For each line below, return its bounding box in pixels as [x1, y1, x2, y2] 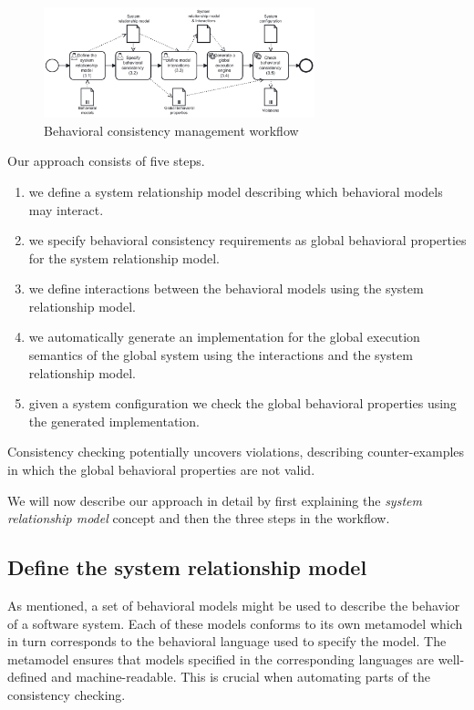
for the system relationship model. [28, 248, 220, 267]
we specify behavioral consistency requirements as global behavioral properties [28, 231, 467, 250]
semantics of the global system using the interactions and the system [28, 345, 413, 365]
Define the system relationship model [7, 553, 367, 581]
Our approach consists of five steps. [7, 151, 205, 170]
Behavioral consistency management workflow [44, 120, 299, 139]
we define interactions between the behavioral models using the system [28, 279, 424, 298]
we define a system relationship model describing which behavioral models [28, 181, 443, 201]
